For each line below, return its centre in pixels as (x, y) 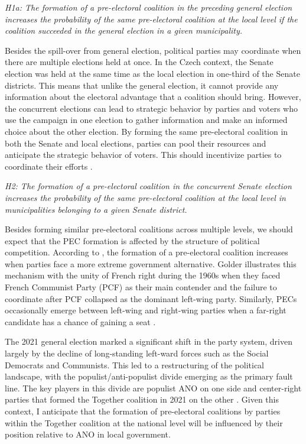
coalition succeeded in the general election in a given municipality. (124, 30)
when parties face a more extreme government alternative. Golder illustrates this (151, 263)
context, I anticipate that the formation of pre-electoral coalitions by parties (143, 411)
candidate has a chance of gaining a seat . (80, 321)
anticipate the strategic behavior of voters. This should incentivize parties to (143, 155)
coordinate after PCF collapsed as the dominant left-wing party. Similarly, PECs (151, 298)
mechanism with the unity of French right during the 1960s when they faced (143, 275)
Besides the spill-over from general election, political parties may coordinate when (153, 50)
